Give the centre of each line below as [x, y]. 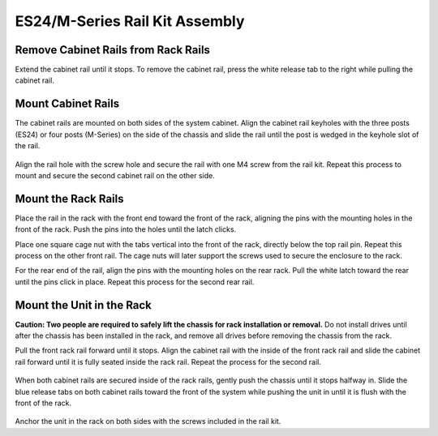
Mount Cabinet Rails [67, 104]
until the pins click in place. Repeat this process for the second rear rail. [135, 282]
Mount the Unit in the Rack [83, 305]
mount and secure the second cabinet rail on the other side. [115, 175]
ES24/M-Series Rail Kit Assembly [130, 21]
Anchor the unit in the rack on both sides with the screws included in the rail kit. [148, 421]
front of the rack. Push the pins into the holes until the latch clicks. [126, 229]
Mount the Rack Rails [69, 199]
